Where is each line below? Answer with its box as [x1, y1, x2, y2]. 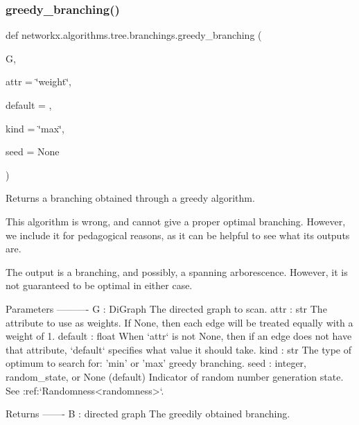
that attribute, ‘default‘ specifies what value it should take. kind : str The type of [6, 342, 351, 356]
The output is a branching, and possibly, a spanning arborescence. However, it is [6, 264, 348, 279]
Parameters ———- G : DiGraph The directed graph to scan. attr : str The [6, 301, 327, 315]
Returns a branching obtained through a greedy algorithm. [6, 191, 255, 205]
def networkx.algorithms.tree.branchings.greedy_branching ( [6, 28, 262, 42]
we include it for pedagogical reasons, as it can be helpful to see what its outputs [6, 227, 350, 242]
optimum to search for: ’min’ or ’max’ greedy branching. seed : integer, [6, 356, 306, 370]
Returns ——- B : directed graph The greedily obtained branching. [6, 406, 290, 421]
